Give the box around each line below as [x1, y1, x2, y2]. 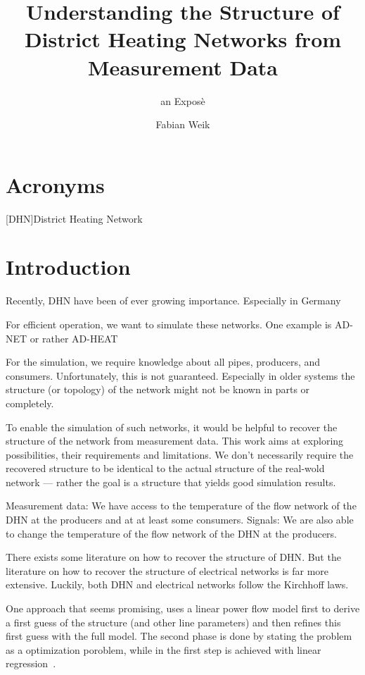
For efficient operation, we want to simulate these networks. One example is [6, 316, 332, 331]
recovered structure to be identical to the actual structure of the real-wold [6, 461, 325, 476]
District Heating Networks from [24, 25, 342, 54]
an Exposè [160, 93, 205, 108]
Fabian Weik [155, 117, 210, 132]
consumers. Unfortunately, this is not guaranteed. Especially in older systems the [6, 368, 355, 383]
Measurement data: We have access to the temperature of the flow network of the [6, 498, 357, 513]
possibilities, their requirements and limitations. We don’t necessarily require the [6, 447, 354, 462]
